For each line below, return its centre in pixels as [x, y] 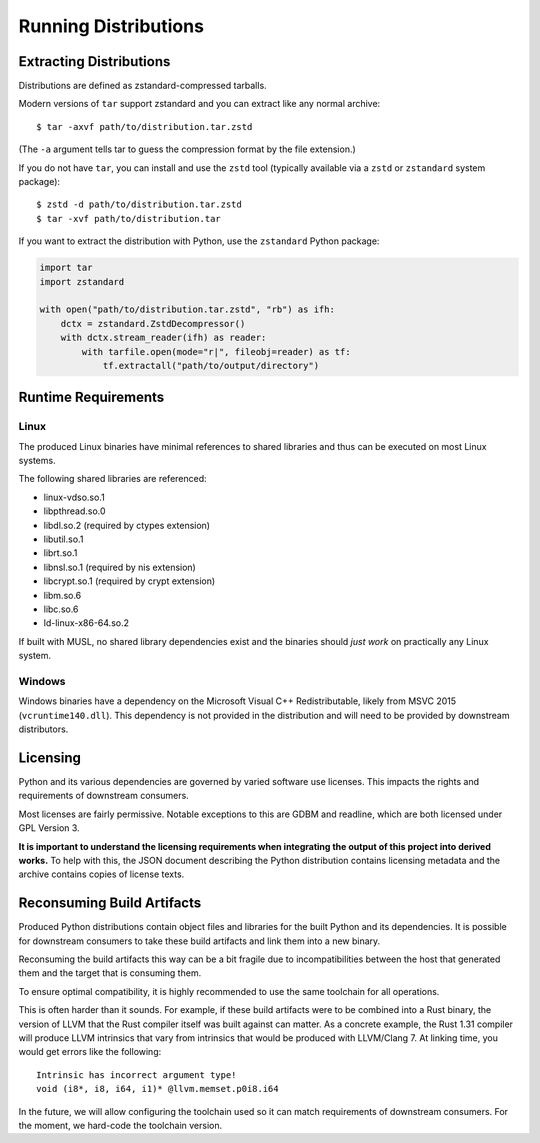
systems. [37, 461]
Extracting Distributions [94, 61]
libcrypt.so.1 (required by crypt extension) [129, 581]
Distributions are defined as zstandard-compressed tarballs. [142, 86]
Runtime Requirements [91, 397]
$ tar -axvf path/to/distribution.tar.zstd [144, 126]
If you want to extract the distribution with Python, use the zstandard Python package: [199, 241]
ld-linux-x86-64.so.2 [86, 623]
